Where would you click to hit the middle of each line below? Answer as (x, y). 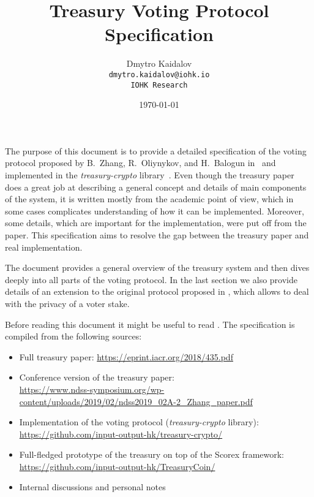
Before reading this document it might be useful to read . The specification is (150, 324)
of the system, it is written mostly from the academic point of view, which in (149, 199)
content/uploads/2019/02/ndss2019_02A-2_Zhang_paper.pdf (136, 401)
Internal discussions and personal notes (92, 487)
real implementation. (44, 247)
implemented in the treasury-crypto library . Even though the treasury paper (150, 175)
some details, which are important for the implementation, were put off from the (156, 223)
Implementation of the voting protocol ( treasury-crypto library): (139, 422)
